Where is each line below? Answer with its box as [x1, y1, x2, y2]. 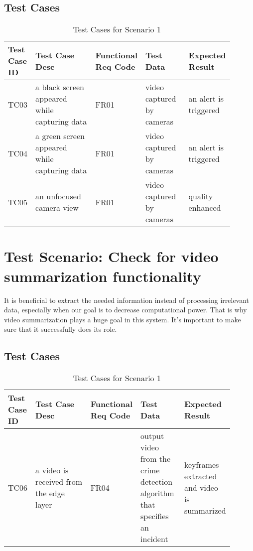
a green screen [35, 130, 85, 142]
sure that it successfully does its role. [4, 324, 117, 334]
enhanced [188, 202, 221, 214]
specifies [140, 510, 169, 522]
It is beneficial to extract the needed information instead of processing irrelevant [4, 294, 250, 305]
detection [140, 476, 173, 488]
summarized [184, 504, 226, 516]
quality [188, 190, 213, 202]
